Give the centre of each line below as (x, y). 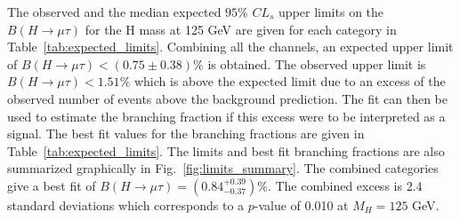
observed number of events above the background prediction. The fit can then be (227, 98)
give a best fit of (52, 185)
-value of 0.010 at (301, 204)
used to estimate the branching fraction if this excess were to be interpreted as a (226, 116)
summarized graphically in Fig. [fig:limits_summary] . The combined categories (223, 168)
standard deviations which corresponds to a (126, 204)
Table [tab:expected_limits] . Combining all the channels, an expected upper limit (230, 47)
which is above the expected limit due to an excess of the (290, 81)
